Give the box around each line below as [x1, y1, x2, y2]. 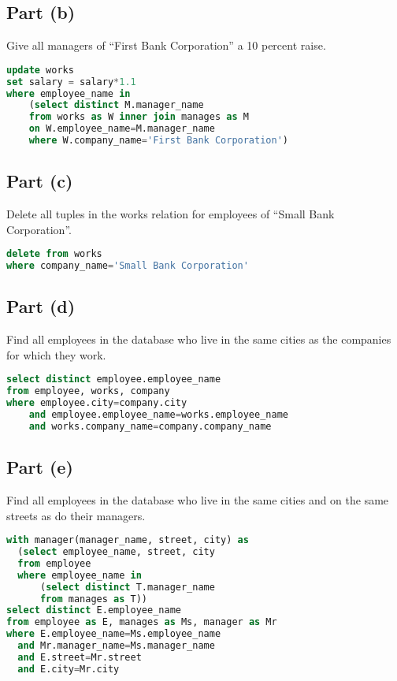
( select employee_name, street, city [17, 546, 215, 558]
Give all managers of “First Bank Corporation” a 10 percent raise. [6, 37, 326, 54]
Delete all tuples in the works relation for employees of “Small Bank [6, 206, 335, 222]
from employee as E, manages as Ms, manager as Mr [6, 616, 277, 628]
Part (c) [6, 169, 73, 193]
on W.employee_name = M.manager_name [28, 123, 215, 135]
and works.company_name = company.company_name [28, 420, 272, 432]
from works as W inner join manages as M [28, 111, 249, 123]
